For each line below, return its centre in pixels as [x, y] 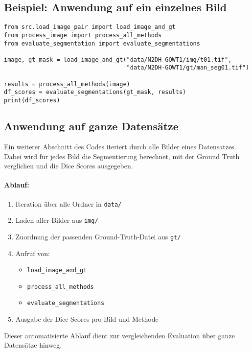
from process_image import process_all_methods [83, 35]
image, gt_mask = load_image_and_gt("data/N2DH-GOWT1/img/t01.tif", [118, 59]
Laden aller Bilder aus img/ [57, 220]
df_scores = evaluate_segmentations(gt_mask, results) [95, 92]
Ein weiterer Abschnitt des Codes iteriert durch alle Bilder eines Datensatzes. [120, 146]
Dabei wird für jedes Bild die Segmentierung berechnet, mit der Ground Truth [122, 156]
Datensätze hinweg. [33, 345]
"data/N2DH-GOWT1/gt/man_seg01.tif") [188, 68]
